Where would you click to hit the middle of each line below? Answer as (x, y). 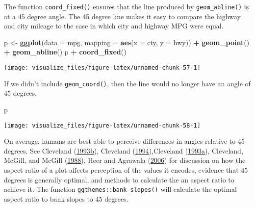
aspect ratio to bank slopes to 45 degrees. (66, 198)
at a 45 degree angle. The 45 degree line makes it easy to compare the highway (122, 16)
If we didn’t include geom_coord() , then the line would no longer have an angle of (127, 83)
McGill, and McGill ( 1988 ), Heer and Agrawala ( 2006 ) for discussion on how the (125, 160)
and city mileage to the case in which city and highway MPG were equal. (114, 26)
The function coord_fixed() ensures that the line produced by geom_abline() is (127, 6)
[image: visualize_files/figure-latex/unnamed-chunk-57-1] (102, 68)
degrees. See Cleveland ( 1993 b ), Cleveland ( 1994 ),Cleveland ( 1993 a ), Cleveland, (124, 150)
